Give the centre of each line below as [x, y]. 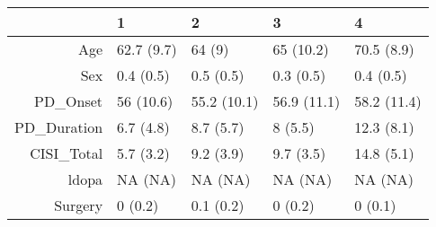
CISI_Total [67, 153]
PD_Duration [59, 127]
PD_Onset [68, 101]
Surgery [79, 205]
